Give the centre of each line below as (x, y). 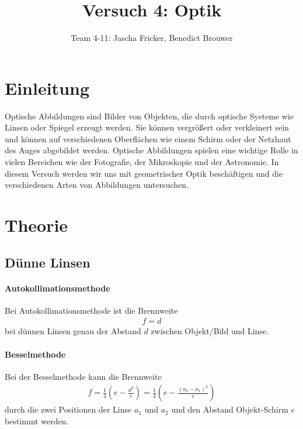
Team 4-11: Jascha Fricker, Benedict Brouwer (152, 38)
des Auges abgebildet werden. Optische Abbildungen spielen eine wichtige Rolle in (151, 150)
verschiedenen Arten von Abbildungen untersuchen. (97, 185)
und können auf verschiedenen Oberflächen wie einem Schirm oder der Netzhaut (148, 138)
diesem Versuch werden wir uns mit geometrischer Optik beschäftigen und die (144, 173)
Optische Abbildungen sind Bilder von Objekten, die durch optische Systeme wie (149, 116)
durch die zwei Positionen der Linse (68, 409)
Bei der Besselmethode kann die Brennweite (83, 376)
